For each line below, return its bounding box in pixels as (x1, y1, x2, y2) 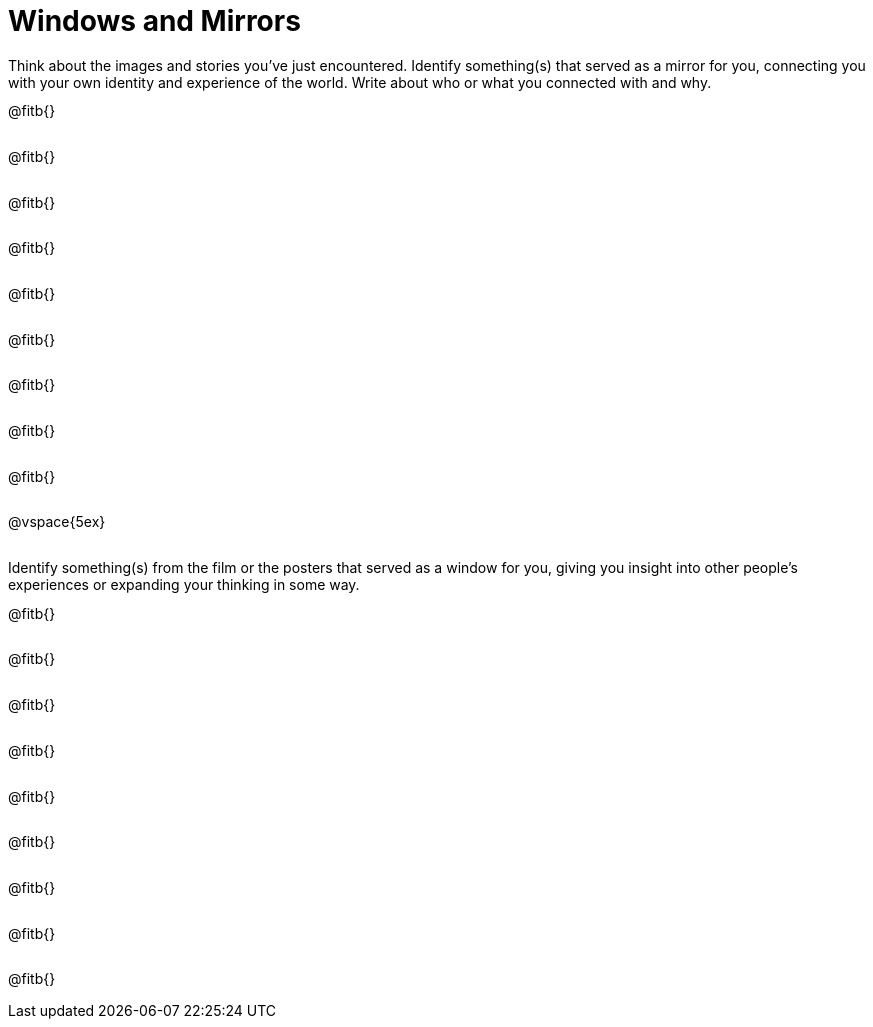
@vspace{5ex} (8, 513, 106, 531)
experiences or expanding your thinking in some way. (8, 576, 360, 594)
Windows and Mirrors (8, 4, 301, 38)
